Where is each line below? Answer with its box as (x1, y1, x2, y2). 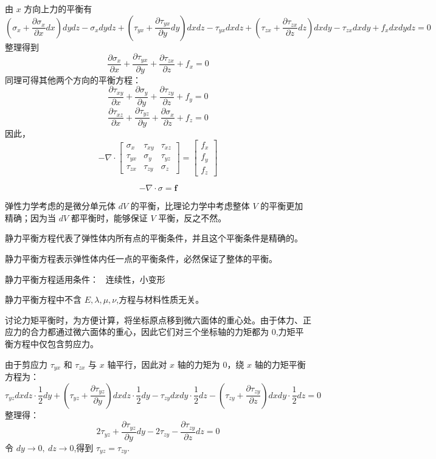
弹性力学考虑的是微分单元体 (5, 199, 116, 212)
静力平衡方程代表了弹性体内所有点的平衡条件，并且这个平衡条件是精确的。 (5, 232, 303, 244)
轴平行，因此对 (107, 357, 167, 370)
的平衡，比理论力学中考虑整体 (130, 199, 250, 212)
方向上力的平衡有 (24, 2, 92, 15)
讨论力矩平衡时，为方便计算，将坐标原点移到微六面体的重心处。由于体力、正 (5, 313, 311, 326)
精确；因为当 (5, 211, 56, 224)
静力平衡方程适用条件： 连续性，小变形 (5, 272, 165, 285)
